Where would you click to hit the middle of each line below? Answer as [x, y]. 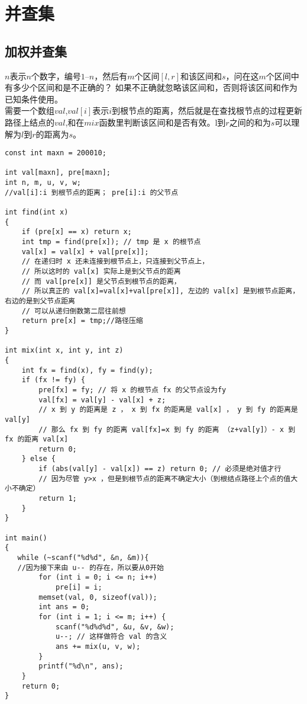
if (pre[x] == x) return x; [77, 232]
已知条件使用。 [34, 99]
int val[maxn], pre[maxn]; [58, 173]
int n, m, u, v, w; [43, 183]
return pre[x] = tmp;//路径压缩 [82, 321]
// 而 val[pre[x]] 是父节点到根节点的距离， [101, 281]
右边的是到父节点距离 [40, 301]
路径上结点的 [30, 122]
